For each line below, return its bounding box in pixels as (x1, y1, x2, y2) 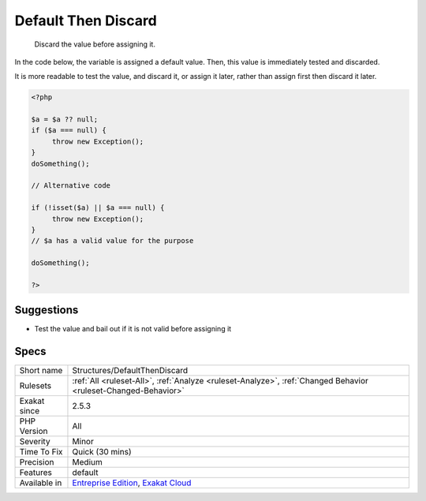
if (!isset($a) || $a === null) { (31, 204, 165, 212)
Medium (72, 457, 103, 468)
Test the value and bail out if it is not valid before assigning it (34, 324, 232, 334)
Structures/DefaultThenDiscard (72, 365, 189, 376)
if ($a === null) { (31, 126, 106, 135)
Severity (19, 436, 50, 447)
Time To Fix (19, 447, 63, 458)
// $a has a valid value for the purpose (31, 237, 194, 245)
